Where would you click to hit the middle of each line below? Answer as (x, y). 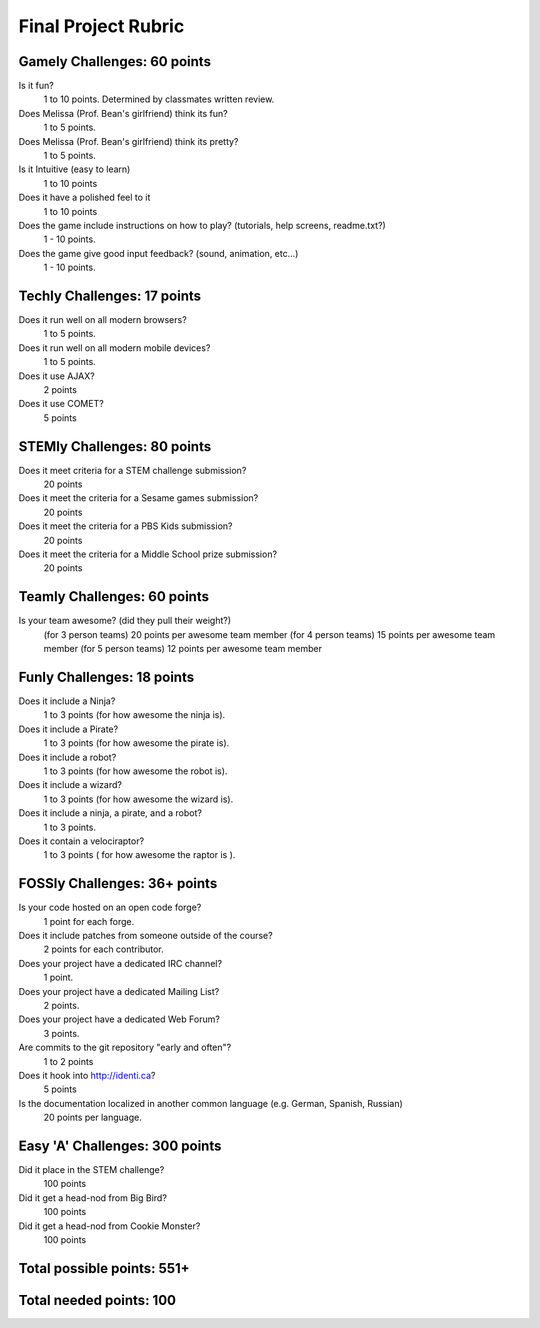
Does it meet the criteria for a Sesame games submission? (138, 498)
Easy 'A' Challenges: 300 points (120, 1145)
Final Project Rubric (101, 26)
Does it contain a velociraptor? (81, 841)
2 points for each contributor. (103, 949)
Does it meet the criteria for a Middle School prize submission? (148, 554)
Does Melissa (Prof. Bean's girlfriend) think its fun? (123, 113)
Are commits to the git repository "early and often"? (125, 1047)
